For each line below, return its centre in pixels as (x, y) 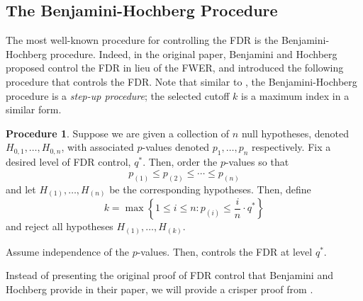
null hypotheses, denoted (295, 133)
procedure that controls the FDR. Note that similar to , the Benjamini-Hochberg (181, 81)
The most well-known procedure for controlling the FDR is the (142, 40)
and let (21, 189)
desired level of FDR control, (68, 162)
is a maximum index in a (295, 95)
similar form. (34, 109)
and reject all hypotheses (60, 226)
